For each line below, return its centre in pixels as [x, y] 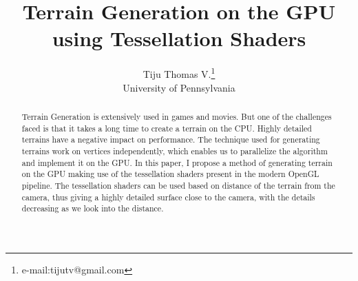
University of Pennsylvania [179, 87]
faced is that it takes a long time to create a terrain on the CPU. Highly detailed [167, 128]
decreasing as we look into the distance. [93, 208]
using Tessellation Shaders [179, 38]
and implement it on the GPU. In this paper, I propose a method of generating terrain [177, 162]
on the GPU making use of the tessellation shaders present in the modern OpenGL [170, 174]
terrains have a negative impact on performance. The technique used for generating [171, 139]
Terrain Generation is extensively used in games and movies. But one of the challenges [177, 116]
